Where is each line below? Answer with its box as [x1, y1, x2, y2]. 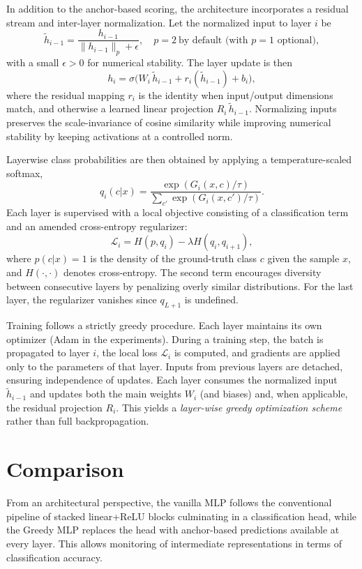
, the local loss [96, 345, 158, 360]
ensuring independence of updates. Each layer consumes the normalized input [6, 372, 338, 387]
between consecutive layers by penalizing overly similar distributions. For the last [6, 278, 354, 293]
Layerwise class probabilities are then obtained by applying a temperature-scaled [6, 152, 352, 167]
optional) [277, 35, 316, 45]
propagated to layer [6, 345, 90, 360]
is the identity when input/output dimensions [138, 87, 333, 102]
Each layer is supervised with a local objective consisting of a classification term [6, 205, 349, 220]
